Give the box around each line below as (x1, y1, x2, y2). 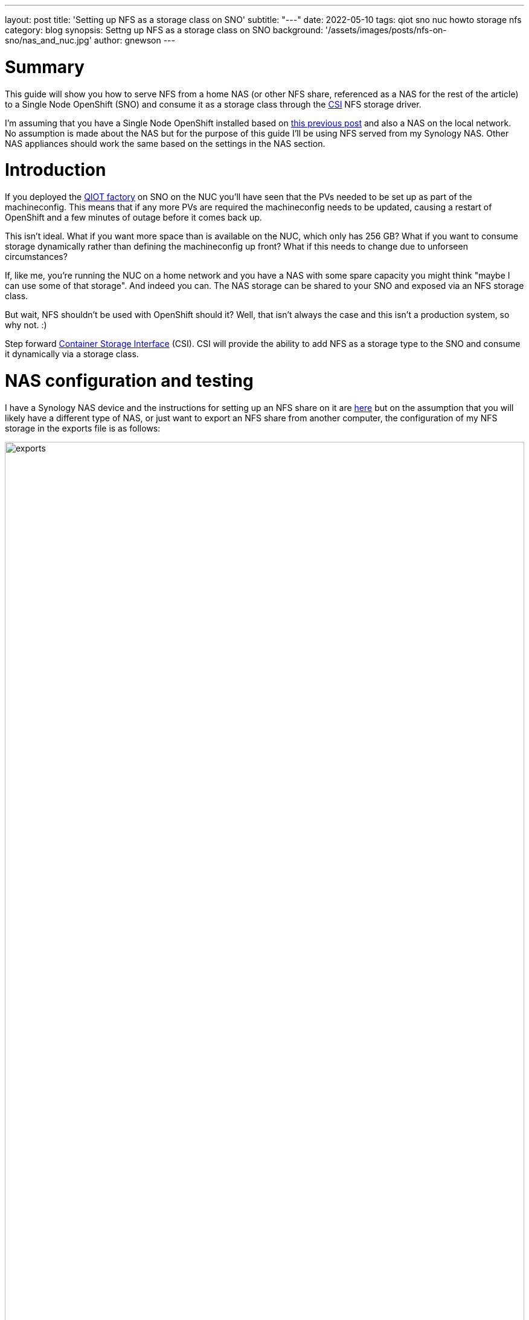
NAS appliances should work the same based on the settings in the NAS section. (5, 138, 325, 149)
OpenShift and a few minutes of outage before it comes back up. (5, 212, 262, 222)
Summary (5, 56, 85, 77)
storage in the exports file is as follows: (5, 422, 161, 433)
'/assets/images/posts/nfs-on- (325, 25, 447, 35)
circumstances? (5, 251, 68, 262)
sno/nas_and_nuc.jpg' (5, 35, 92, 45)
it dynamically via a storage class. (5, 349, 139, 359)
